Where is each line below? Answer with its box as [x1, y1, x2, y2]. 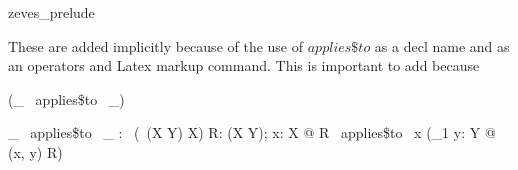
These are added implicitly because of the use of [8, 35, 304, 56]
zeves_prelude [8, 2, 95, 22]
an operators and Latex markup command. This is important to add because [8, 55, 480, 76]
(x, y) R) [8, 141, 63, 162]
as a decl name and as [374, 35, 510, 56]
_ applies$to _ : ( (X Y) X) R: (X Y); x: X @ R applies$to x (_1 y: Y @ [8, 122, 496, 143]
